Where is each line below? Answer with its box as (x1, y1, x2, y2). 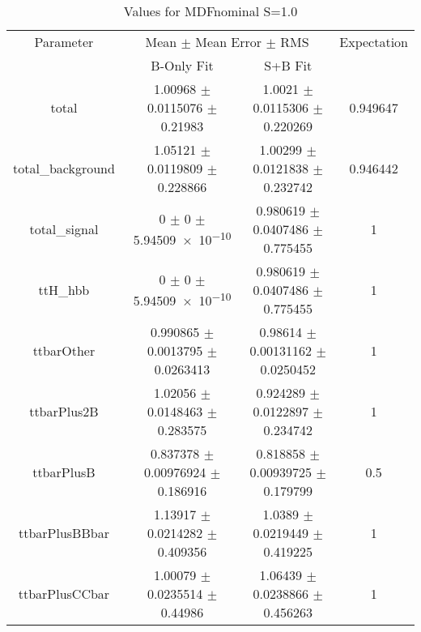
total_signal (29, 220, 99, 238)
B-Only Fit (151, 56, 214, 75)
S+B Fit (264, 56, 313, 75)
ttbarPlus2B (29, 402, 99, 421)
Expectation (339, 32, 408, 51)
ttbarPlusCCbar (18, 584, 110, 603)
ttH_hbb (38, 280, 90, 299)
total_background (13, 159, 115, 177)
